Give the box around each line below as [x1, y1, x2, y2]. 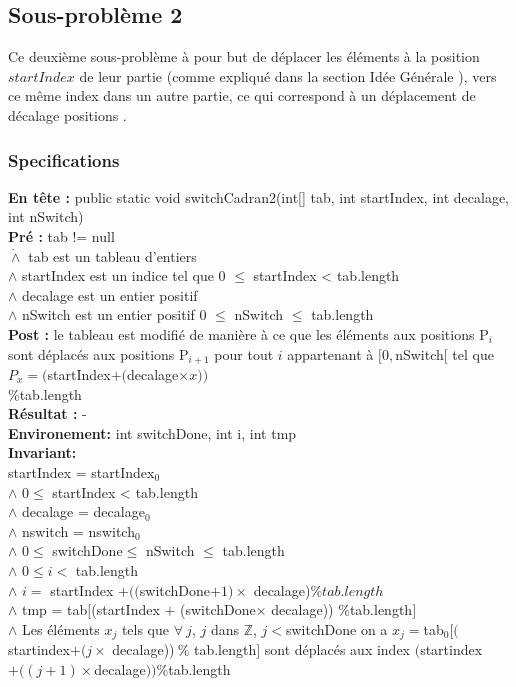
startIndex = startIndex [8, 461, 155, 482]
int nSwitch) [8, 206, 84, 227]
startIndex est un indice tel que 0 [22, 265, 226, 286]
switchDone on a [285, 618, 388, 639]
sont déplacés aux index [264, 639, 411, 660]
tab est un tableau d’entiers [28, 245, 197, 266]
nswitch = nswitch [22, 520, 135, 541]
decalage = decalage [22, 501, 145, 522]
